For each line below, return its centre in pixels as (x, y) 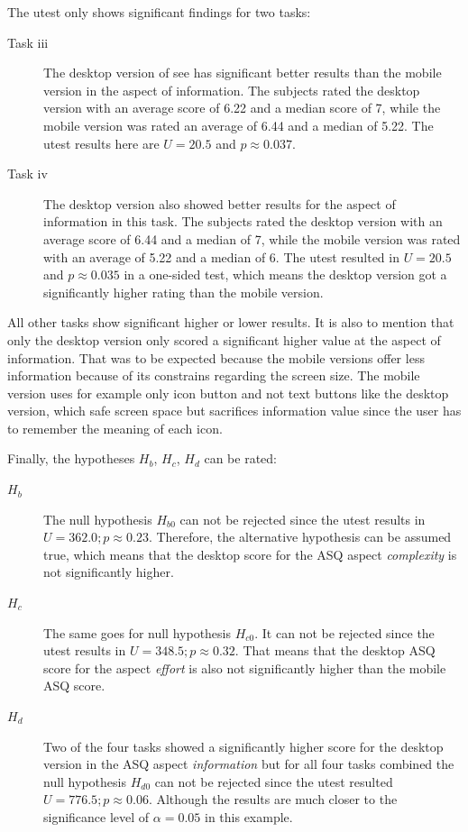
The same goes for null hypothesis (137, 632)
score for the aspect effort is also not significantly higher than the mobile (245, 667)
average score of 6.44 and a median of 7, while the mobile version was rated (252, 238)
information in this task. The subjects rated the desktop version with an (243, 221)
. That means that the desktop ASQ (335, 650)
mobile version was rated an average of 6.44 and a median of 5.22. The (239, 125)
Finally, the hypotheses (71, 458)
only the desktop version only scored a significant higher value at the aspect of (224, 339)
